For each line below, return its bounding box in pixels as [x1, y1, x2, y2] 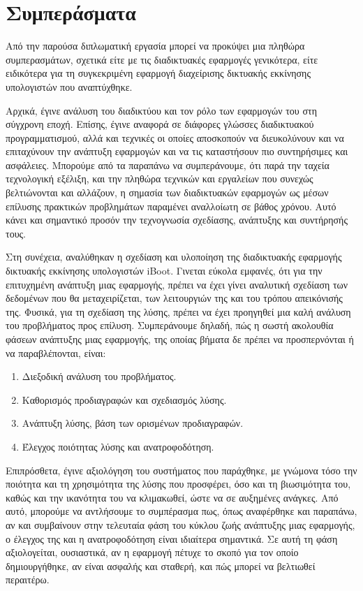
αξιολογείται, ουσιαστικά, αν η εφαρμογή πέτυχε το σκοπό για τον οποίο [6, 545, 299, 560]
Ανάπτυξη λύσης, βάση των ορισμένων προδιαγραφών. [22, 416, 244, 430]
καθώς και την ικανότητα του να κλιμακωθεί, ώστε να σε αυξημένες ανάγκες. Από [6, 490, 339, 504]
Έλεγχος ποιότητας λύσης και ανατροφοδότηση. [22, 439, 214, 453]
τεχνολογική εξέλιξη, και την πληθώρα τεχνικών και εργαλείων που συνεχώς [6, 171, 313, 186]
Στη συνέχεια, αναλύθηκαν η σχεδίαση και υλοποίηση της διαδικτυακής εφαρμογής [6, 249, 342, 264]
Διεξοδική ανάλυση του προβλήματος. [22, 369, 177, 384]
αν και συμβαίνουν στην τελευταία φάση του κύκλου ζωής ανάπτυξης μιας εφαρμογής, [6, 517, 355, 532]
